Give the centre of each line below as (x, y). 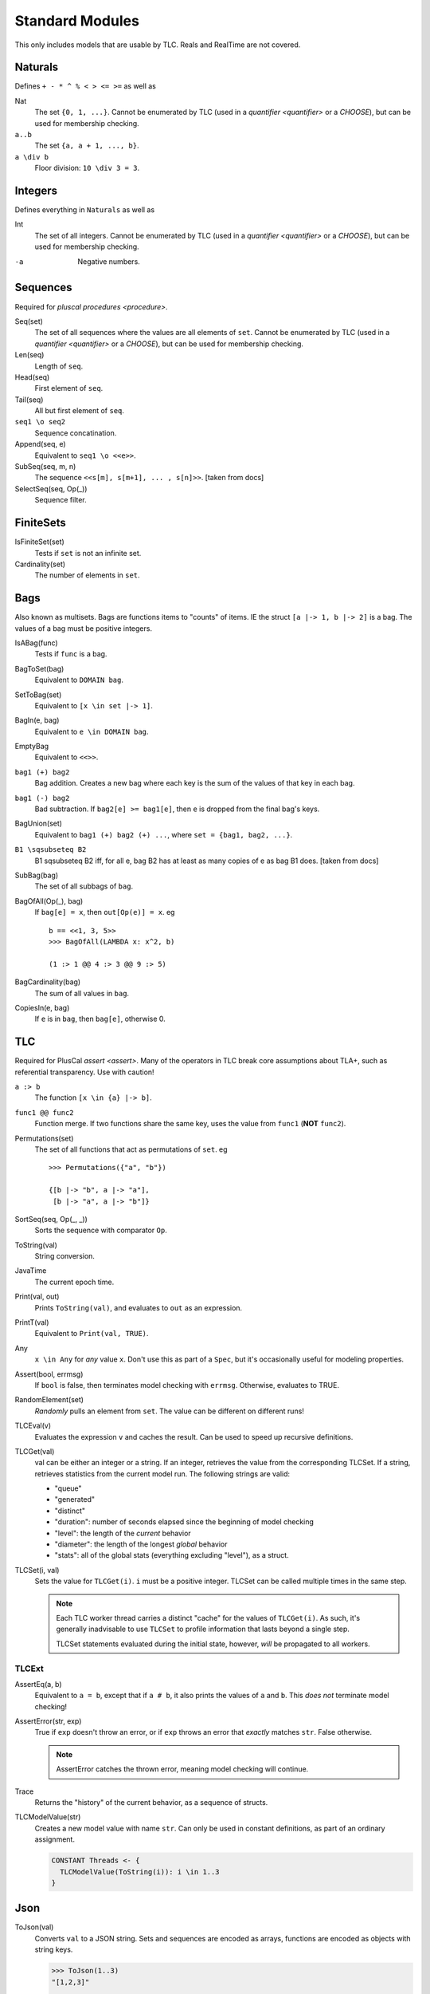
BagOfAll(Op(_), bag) (49, 900)
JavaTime (31, 1271)
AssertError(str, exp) (48, 1721)
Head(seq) (32, 377)
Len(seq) (29, 355)
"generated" (75, 1499)
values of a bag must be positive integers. (84, 628)
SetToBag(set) (38, 695)
